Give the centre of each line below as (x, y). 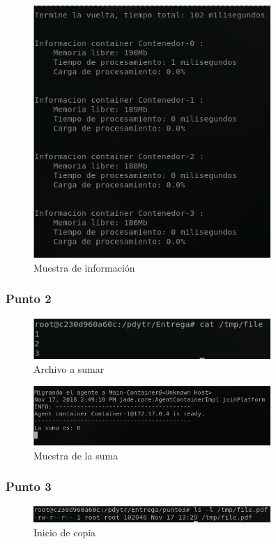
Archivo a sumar (69, 369)
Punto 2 (29, 299)
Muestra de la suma (76, 455)
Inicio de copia (65, 532)
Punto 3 (29, 486)
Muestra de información (84, 267)
